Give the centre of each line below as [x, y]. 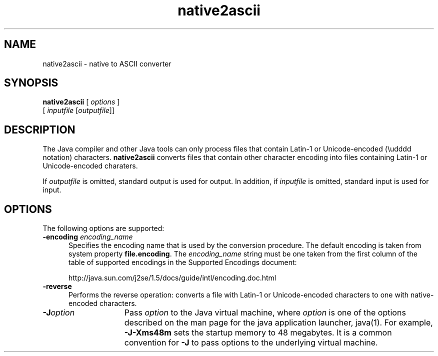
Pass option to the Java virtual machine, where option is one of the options [265, 313]
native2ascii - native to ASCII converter [107, 63]
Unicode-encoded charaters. [90, 166]
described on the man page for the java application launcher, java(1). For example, [278, 323]
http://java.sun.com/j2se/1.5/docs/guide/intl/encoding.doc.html [172, 278]
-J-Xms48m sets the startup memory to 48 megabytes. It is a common [258, 333]
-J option [59, 313]
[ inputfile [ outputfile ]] [79, 110]
